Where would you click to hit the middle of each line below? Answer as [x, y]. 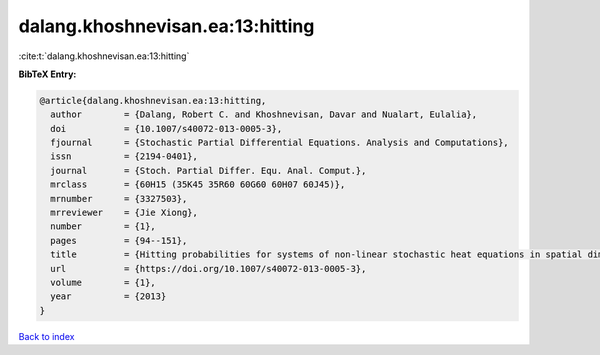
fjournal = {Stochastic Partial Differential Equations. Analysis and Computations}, [279, 143]
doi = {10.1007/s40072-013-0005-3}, [166, 128]
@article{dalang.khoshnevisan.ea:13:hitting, [153, 100]
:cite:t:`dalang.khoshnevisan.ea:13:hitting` [104, 56]
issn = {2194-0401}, [124, 156]
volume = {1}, [103, 282]
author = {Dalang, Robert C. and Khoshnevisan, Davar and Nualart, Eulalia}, [264, 114]
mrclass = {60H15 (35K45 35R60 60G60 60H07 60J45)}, [198, 184]
